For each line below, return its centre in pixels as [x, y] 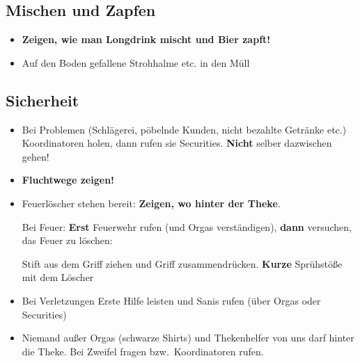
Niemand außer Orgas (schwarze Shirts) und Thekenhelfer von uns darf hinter [188, 338]
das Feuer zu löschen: [67, 240]
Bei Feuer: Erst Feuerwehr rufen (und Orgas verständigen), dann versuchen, [187, 226]
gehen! [36, 156]
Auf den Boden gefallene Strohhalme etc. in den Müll [136, 62]
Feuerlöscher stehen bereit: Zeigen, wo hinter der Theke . [151, 203]
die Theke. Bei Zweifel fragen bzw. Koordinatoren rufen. [143, 351]
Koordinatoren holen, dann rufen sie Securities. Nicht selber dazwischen [177, 143]
